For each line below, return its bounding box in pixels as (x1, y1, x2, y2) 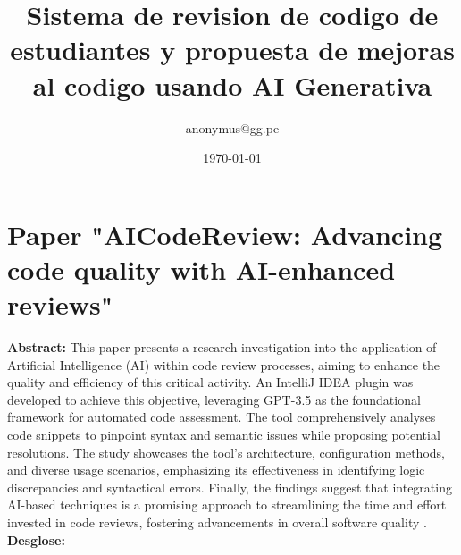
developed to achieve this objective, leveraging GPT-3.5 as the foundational (7, 390, 421, 408)
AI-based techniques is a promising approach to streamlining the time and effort (7, 495, 447, 514)
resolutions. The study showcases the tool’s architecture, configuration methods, (7, 442, 445, 461)
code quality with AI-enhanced (7, 250, 396, 287)
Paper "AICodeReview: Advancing (7, 215, 443, 252)
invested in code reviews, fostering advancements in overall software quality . (7, 512, 427, 531)
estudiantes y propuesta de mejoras (10, 31, 455, 68)
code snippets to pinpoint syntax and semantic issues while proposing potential (7, 425, 440, 443)
